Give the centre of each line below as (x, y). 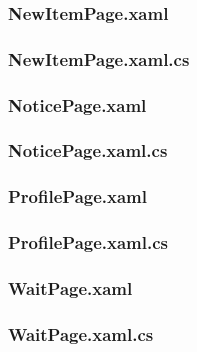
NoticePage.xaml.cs (88, 150)
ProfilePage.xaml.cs (88, 242)
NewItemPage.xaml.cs (99, 58)
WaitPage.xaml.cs (81, 333)
